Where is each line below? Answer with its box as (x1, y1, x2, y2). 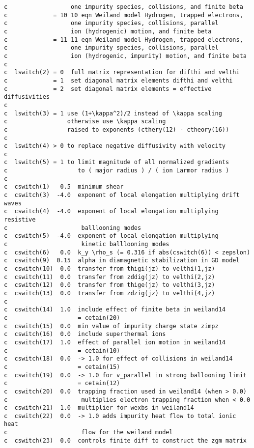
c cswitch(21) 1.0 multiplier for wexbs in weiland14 (4, 404, 194, 412)
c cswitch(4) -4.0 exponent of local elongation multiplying (4, 208, 219, 215)
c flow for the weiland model (4, 429, 173, 436)
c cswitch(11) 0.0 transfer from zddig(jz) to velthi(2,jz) (4, 273, 215, 280)
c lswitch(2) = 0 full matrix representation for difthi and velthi (4, 69, 240, 76)
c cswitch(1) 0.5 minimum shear (4, 183, 124, 191)
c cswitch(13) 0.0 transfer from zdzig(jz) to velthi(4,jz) (4, 289, 215, 297)
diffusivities (4, 93, 50, 101)
